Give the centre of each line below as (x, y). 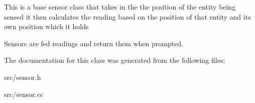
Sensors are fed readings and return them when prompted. (94, 43)
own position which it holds (46, 26)
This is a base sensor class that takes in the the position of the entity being (120, 7)
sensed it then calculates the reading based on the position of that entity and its (127, 16)
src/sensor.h (23, 77)
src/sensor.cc (24, 94)
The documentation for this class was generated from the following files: (115, 60)
